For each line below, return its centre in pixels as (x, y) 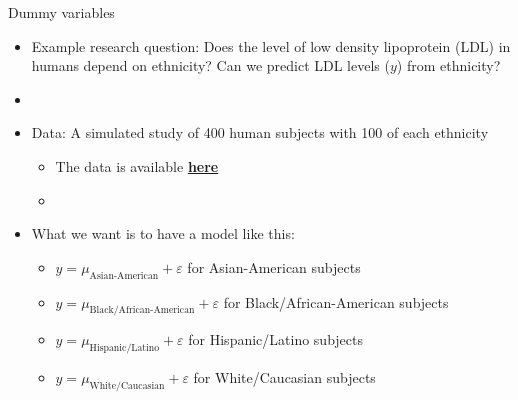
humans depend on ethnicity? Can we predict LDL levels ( (210, 65)
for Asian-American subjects (274, 266)
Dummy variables (61, 12)
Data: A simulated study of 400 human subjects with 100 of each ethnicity (260, 132)
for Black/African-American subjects (336, 301)
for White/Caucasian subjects (284, 377)
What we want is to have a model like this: (163, 233)
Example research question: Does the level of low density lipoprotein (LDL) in (271, 45)
